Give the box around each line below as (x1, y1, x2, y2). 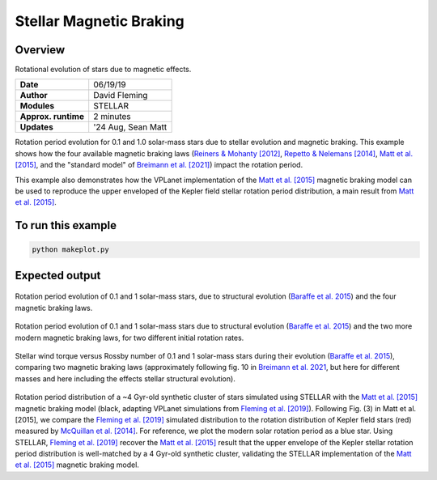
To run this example (15, 219, 117, 232)
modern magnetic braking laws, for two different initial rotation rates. (15, 333, 244, 342)
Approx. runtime (19, 111, 85, 122)
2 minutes (93, 111, 131, 122)
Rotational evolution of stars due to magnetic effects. (15, 65, 192, 74)
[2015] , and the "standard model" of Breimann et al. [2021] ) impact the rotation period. (15, 160, 303, 170)
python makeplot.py (32, 245, 109, 254)
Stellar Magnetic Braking (15, 12, 185, 30)
